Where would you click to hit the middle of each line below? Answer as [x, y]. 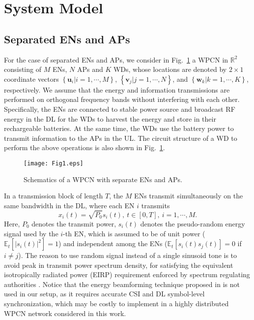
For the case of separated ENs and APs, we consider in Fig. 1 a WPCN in [116, 59]
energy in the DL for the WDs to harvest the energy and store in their [110, 118]
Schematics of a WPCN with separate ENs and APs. [103, 179]
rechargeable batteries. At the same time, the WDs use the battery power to [119, 128]
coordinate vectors [31, 79]
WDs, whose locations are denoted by [170, 69]
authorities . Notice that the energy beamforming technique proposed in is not [122, 284]
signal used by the [31, 233]
